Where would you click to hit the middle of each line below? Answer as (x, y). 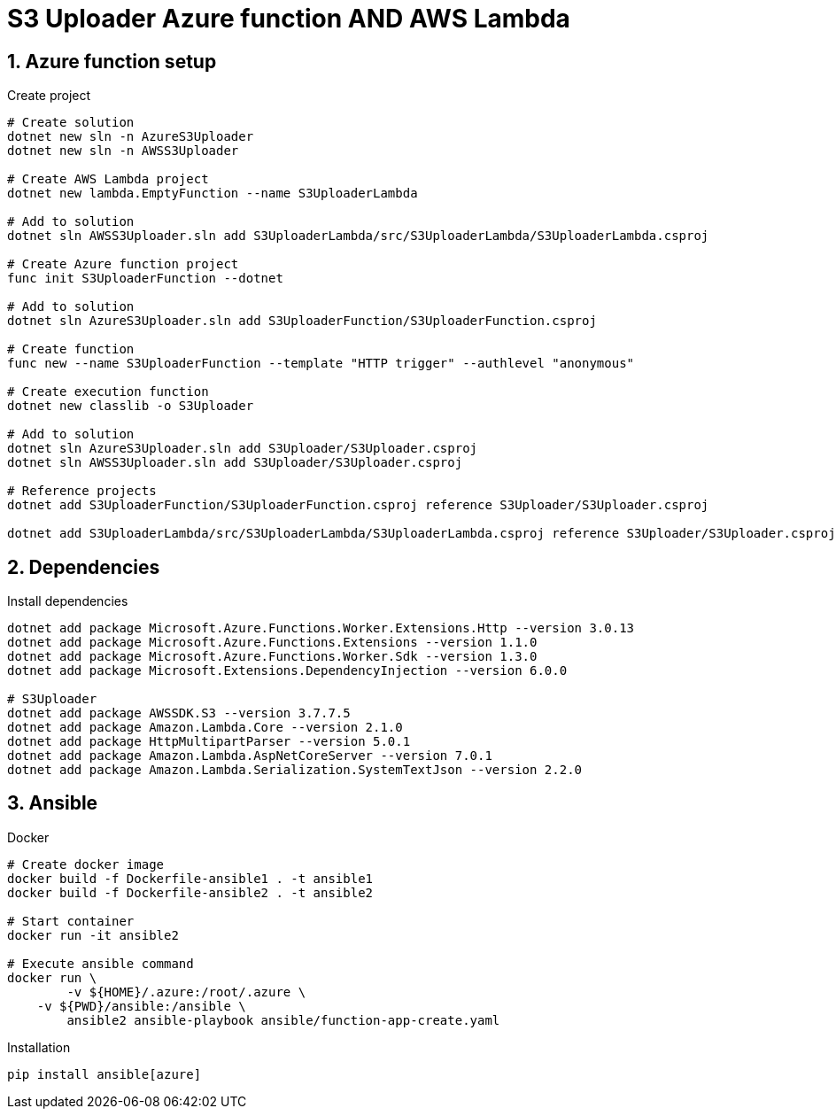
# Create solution (71, 123)
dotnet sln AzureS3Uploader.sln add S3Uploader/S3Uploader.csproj (243, 449)
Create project (49, 96)
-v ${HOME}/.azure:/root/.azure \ (186, 992)
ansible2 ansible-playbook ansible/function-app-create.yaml (283, 1020)
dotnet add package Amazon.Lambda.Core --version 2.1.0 (205, 728)
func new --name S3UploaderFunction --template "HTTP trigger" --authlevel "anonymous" (321, 364)
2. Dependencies (84, 567)
